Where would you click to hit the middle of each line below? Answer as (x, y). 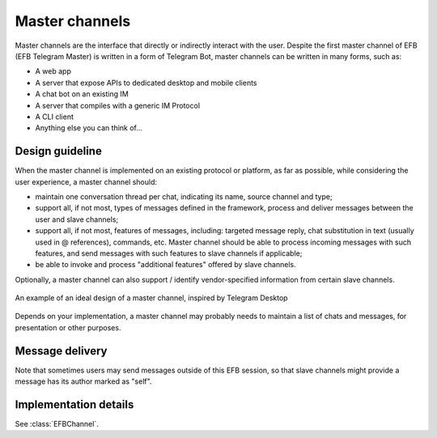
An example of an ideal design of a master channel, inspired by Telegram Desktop (151, 298)
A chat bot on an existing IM (82, 94)
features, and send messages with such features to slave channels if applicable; (169, 253)
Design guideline (59, 151)
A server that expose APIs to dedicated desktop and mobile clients (146, 83)
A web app (53, 71)
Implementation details (74, 404)
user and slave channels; (77, 219)
